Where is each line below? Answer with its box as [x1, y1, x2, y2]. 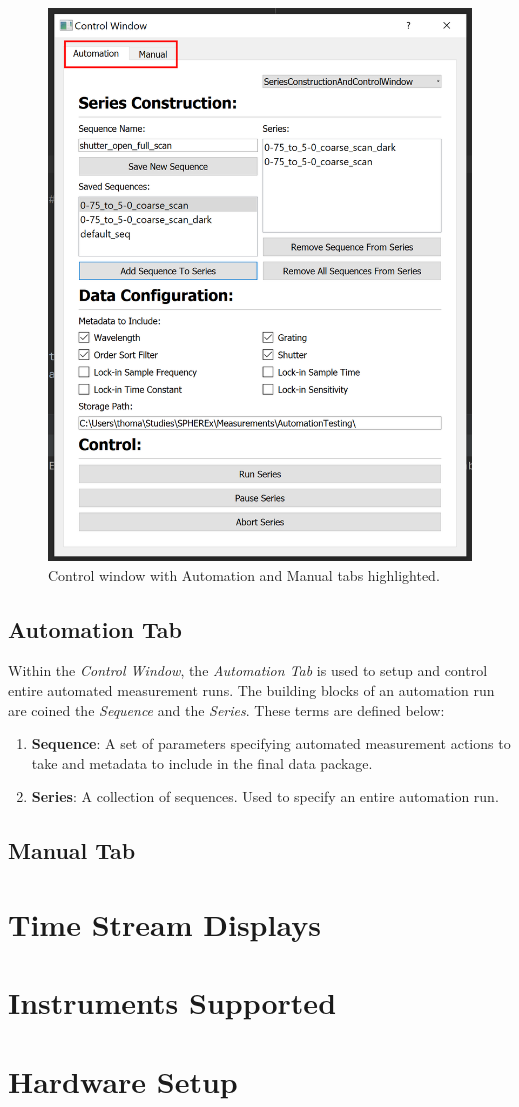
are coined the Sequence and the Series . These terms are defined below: [8, 699, 445, 720]
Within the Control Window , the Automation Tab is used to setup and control [8, 660, 488, 681]
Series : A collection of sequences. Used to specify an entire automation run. [31, 786, 499, 807]
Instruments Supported [8, 982, 337, 1023]
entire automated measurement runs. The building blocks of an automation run [8, 680, 495, 701]
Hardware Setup [8, 1060, 238, 1101]
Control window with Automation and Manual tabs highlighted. [48, 564, 440, 585]
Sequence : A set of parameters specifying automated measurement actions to [31, 733, 511, 754]
